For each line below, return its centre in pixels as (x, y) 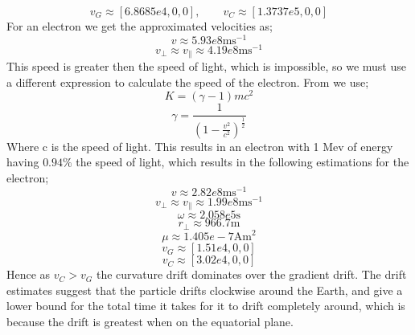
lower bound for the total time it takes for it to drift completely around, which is (206, 306)
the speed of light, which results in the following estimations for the (242, 162)
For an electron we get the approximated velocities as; (140, 26)
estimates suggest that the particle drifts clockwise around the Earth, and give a (205, 290)
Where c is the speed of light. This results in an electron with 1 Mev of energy (200, 146)
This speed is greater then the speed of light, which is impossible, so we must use (206, 66)
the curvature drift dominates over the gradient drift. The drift (251, 274)
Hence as (29, 274)
